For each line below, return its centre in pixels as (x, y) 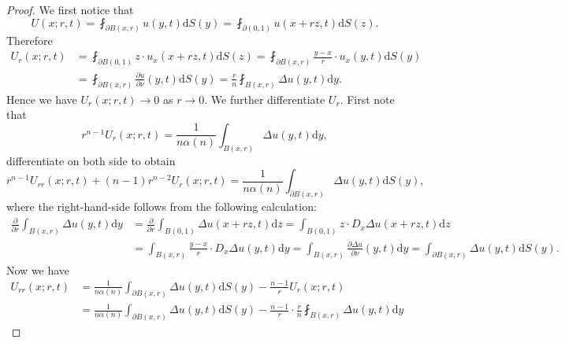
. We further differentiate (265, 99)
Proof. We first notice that (70, 9)
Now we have (38, 269)
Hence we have (42, 99)
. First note (367, 99)
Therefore (30, 41)
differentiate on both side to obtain (91, 160)
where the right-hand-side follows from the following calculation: (162, 207)
